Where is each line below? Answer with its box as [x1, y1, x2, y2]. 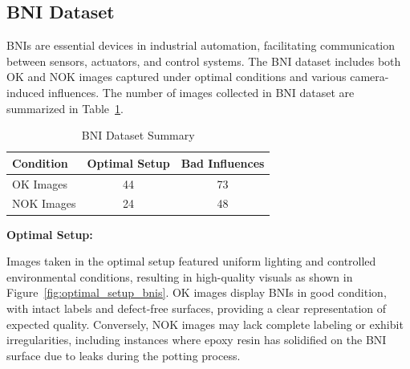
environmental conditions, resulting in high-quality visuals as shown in [6, 268, 353, 285]
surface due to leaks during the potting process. [6, 347, 241, 363]
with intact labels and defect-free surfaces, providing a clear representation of [6, 299, 387, 316]
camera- [350, 68, 389, 85]
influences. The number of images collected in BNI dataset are [48, 83, 355, 100]
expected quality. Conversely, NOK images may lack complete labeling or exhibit [6, 315, 404, 332]
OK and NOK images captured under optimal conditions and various [6, 68, 347, 85]
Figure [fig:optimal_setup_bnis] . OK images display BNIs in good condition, [6, 284, 387, 301]
